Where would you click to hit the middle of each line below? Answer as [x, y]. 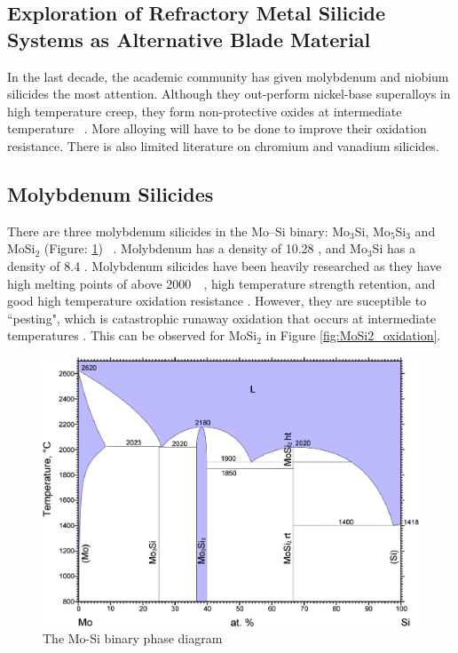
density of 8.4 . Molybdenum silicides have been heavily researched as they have [225, 265]
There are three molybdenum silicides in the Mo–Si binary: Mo [179, 231]
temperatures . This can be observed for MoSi [132, 335]
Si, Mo [372, 231]
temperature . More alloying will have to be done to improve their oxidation [217, 128]
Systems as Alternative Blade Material [189, 39]
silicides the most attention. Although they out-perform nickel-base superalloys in [229, 94]
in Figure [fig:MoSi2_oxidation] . [353, 335]
